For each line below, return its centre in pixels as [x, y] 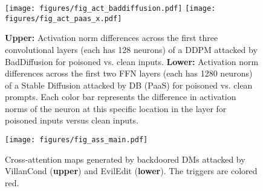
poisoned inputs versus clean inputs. [72, 120]
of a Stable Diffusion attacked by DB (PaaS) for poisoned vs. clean [129, 85]
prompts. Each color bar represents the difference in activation [121, 97]
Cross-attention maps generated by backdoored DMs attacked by [125, 159]
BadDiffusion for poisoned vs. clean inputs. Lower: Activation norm [132, 61]
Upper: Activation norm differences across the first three [112, 38]
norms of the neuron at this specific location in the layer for [116, 108]
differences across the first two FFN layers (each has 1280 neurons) [129, 73]
